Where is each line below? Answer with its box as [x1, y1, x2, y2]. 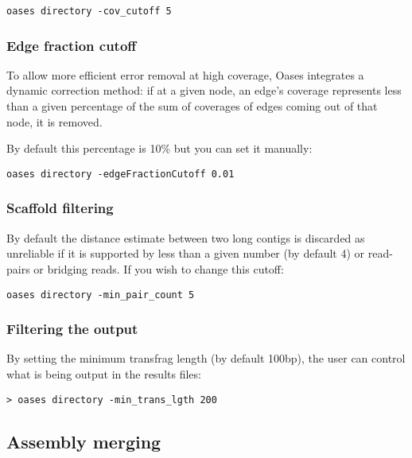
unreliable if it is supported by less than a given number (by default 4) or [6, 245, 365, 262]
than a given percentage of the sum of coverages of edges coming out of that [6, 98, 378, 114]
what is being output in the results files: [6, 365, 201, 382]
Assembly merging [6, 429, 161, 453]
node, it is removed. [6, 113, 103, 130]
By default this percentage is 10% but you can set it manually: [6, 140, 313, 157]
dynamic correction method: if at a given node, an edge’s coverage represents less [6, 82, 402, 99]
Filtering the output [6, 319, 138, 339]
